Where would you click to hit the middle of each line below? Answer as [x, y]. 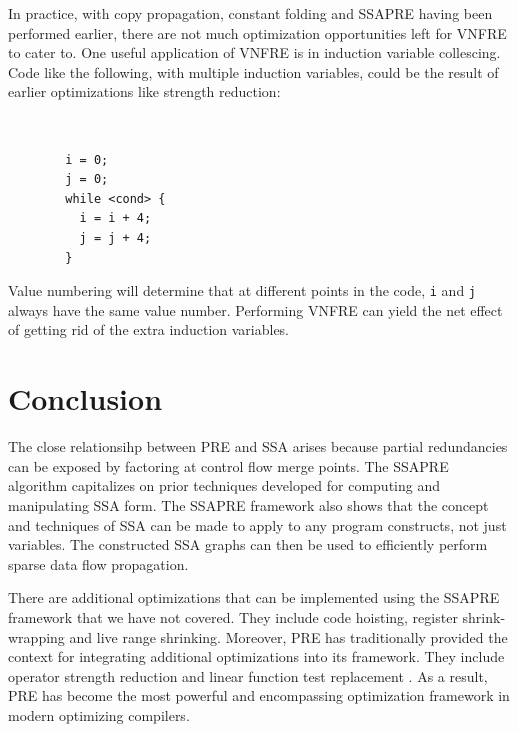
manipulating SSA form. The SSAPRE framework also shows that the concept [248, 504]
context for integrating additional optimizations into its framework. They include [256, 656]
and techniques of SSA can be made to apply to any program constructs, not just [257, 524]
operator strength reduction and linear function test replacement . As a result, [248, 675]
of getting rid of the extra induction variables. [149, 329]
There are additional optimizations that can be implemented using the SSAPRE [254, 597]
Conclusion [85, 398]
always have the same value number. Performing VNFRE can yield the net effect [255, 309]
